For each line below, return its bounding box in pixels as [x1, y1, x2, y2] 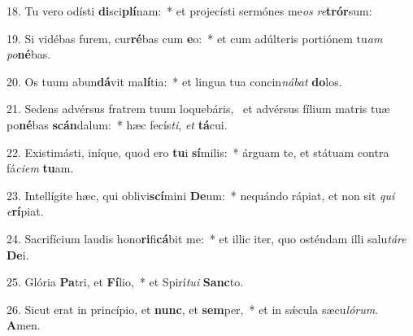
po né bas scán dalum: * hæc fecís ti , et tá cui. [7, 116, 228, 133]
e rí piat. [7, 203, 44, 220]
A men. [7, 316, 41, 334]
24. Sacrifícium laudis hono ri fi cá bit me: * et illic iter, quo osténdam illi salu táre [7, 229, 406, 247]
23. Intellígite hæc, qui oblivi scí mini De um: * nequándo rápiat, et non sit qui [7, 186, 395, 203]
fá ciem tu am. [7, 159, 74, 177]
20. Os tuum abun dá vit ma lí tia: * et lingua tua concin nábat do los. [7, 72, 342, 89]
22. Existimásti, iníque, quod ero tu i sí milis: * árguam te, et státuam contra [7, 143, 389, 160]
